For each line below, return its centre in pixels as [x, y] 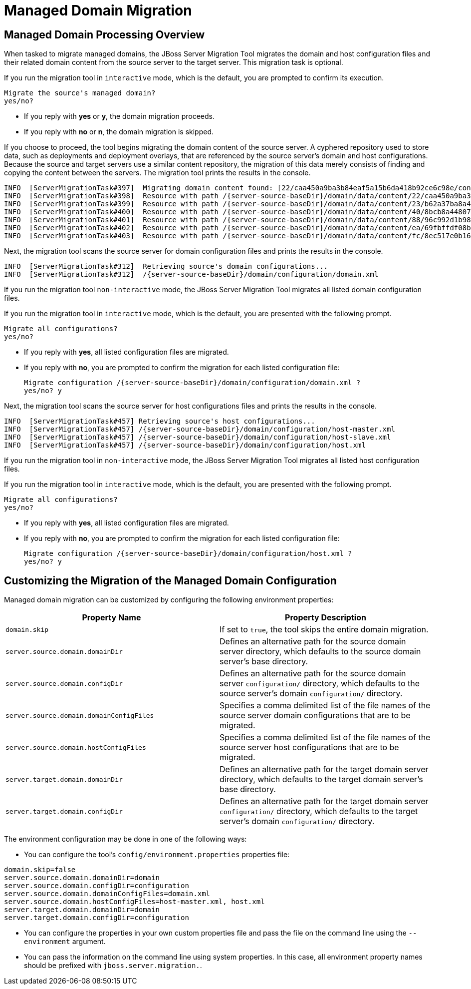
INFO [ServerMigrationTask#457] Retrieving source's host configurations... [160, 421]
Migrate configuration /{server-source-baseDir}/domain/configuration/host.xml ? [188, 554]
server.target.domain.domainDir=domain [82, 910]
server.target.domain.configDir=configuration [97, 918]
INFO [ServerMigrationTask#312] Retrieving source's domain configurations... [166, 266]
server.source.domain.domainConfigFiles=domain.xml [107, 894]
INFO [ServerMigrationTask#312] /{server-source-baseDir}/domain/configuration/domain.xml [191, 274]
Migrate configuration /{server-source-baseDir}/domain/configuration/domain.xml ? [192, 383]
